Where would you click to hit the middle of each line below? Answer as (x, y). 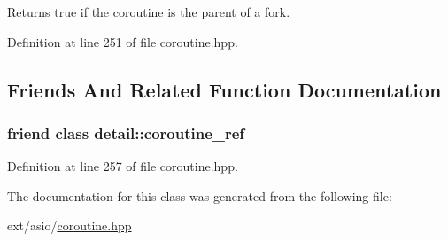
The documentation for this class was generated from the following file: (200, 195)
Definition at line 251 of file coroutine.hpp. (123, 41)
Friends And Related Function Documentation (224, 89)
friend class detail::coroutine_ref (126, 132)
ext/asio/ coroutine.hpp (70, 225)
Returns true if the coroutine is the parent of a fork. (149, 12)
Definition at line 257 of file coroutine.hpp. (123, 166)
